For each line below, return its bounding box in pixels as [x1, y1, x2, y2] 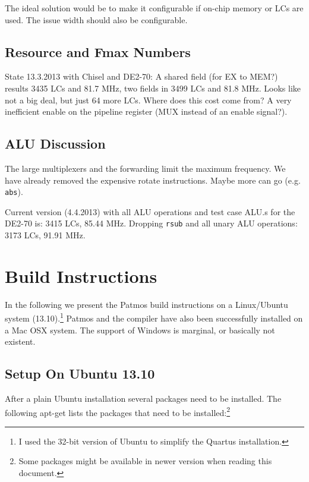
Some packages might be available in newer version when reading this [18, 455, 272, 467]
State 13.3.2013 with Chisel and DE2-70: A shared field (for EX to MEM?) [5, 70, 278, 83]
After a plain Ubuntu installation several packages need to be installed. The [5, 392, 282, 405]
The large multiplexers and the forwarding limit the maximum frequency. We [5, 162, 286, 174]
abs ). [5, 185, 23, 198]
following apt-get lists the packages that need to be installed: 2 [5, 404, 231, 418]
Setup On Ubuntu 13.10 [5, 364, 155, 383]
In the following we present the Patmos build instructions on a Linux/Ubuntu [5, 298, 288, 310]
